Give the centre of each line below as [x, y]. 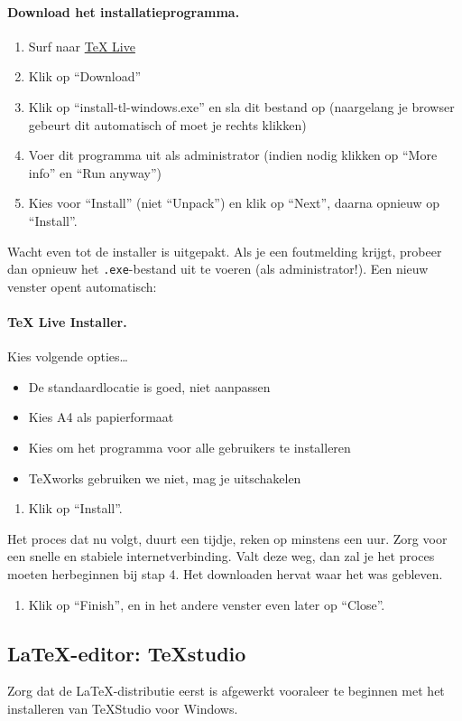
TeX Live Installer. [67, 321]
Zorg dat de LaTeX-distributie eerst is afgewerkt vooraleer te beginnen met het [226, 691]
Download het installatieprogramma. [124, 11]
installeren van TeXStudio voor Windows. [123, 708]
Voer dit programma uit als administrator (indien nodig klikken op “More [233, 155]
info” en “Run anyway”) [95, 172]
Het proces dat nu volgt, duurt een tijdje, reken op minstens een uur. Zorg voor [227, 538]
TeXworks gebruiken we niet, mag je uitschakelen [165, 478]
